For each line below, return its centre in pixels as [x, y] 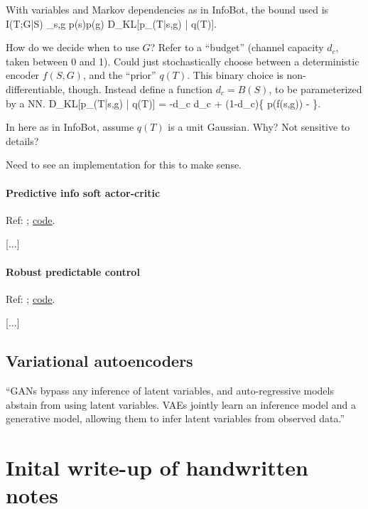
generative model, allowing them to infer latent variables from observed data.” [175, 418]
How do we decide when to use [72, 47]
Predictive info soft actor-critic [83, 192]
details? [22, 140]
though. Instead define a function [140, 89]
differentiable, [36, 89]
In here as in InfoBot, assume [70, 127]
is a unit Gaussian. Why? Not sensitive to [259, 127]
